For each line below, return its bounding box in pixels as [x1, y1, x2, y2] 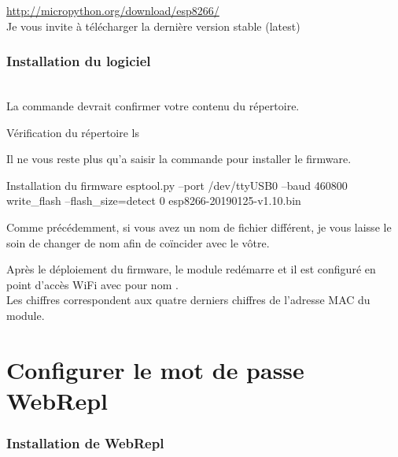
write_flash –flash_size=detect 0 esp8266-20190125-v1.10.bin [6, 192, 301, 209]
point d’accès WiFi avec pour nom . [6, 276, 179, 292]
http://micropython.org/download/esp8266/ [6, 2, 219, 18]
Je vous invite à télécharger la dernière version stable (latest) [6, 17, 300, 34]
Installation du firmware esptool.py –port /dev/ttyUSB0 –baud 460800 [6, 176, 348, 193]
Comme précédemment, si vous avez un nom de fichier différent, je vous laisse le [6, 218, 392, 235]
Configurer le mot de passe [6, 353, 304, 385]
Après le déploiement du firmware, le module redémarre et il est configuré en [6, 261, 376, 277]
